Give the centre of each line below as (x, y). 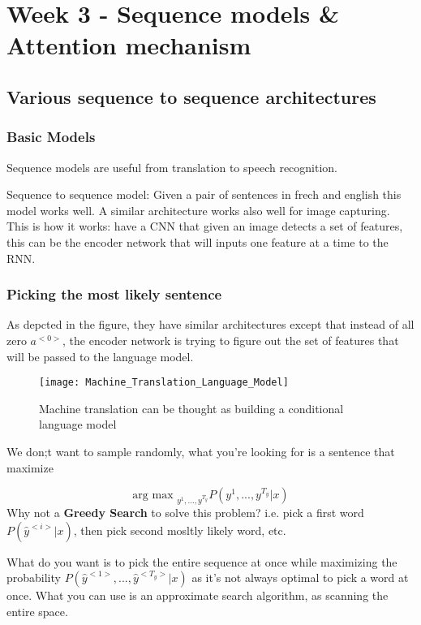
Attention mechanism (129, 45)
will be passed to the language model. (100, 356)
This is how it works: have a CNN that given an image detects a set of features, (205, 226)
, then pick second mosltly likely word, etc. (180, 530)
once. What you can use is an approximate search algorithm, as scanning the (198, 595)
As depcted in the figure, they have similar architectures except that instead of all (210, 324)
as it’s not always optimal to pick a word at (300, 578)
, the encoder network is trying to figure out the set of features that (231, 340)
